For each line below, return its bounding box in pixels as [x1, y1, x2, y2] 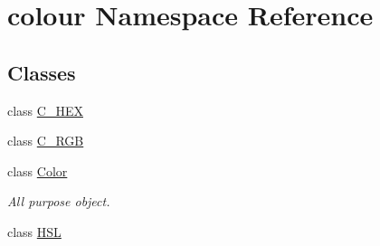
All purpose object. [7, 192, 110, 211]
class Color [7, 161, 68, 180]
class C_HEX [7, 100, 83, 119]
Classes [7, 58, 76, 86]
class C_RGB [7, 131, 84, 150]
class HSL [7, 222, 62, 241]
